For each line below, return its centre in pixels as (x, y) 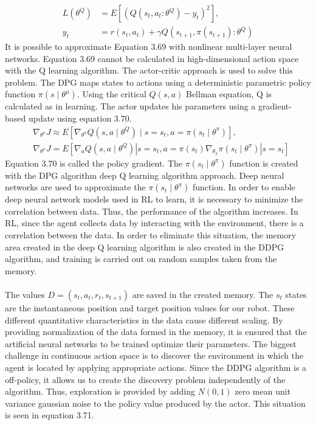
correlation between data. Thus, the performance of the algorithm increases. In (152, 211)
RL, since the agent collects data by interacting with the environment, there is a (154, 223)
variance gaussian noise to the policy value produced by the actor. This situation (155, 403)
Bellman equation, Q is (229, 94)
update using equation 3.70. (80, 118)
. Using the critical (112, 94)
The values (25, 295)
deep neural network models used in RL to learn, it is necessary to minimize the (154, 199)
